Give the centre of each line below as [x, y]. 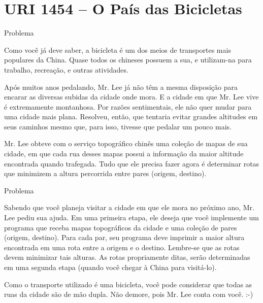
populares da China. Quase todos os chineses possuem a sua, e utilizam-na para [128, 60]
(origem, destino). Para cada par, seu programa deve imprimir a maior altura [124, 237]
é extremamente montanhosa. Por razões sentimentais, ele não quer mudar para [128, 106]
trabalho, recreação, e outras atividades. [66, 69]
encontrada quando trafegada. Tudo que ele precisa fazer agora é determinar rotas [132, 163]
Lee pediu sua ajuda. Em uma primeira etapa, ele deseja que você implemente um [131, 217]
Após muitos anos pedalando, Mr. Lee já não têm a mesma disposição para [121, 87]
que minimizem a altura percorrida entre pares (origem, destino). [105, 173]
